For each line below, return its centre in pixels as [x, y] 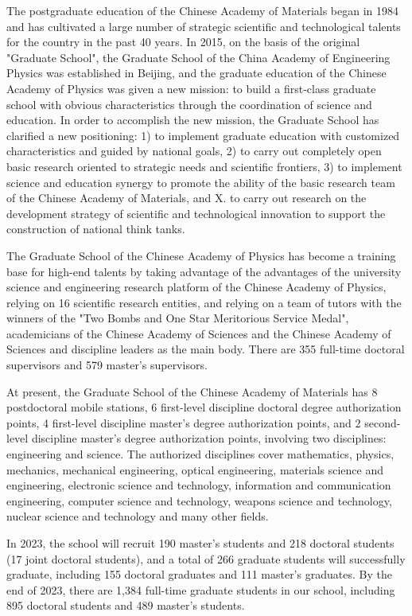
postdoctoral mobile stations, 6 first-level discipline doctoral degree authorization [204, 407]
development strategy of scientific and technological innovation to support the [196, 213]
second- [383, 422]
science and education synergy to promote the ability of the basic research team [201, 182]
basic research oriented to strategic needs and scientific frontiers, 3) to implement [204, 166]
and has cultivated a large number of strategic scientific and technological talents [204, 26]
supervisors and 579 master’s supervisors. [107, 365]
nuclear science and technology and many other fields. [138, 516]
